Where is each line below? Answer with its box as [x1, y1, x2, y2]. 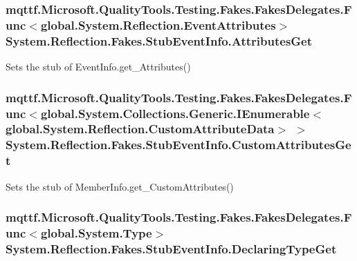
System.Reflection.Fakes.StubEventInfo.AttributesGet [6, 32, 313, 49]
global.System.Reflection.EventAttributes [40, 16, 276, 33]
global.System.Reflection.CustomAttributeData [6, 120, 275, 137]
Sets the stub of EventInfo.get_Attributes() [6, 59, 191, 74]
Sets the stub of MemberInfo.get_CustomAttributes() [6, 179, 234, 193]
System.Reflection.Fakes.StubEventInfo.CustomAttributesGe [6, 136, 351, 153]
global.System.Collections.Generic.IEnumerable [40, 104, 310, 122]
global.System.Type [40, 224, 152, 241]
